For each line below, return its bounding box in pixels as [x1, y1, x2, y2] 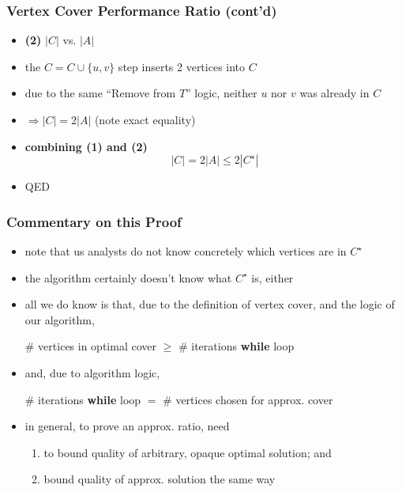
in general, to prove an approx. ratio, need [24, 418, 230, 434]
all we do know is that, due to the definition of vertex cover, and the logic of [24, 296, 395, 312]
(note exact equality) [94, 112, 196, 127]
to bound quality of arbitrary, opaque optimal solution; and [43, 444, 332, 460]
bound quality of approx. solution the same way [43, 471, 276, 487]
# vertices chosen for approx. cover [163, 391, 333, 407]
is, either [251, 269, 294, 286]
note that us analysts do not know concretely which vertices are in [24, 243, 347, 259]
